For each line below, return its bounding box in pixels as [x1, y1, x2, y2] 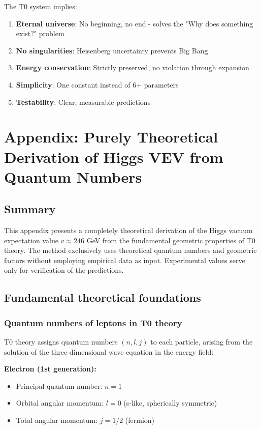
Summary [4, 201, 56, 217]
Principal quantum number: [16, 380, 103, 391]
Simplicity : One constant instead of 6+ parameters [16, 79, 179, 90]
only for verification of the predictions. [4, 265, 124, 275]
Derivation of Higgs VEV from [4, 146, 223, 167]
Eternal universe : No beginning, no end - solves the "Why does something [16, 18, 253, 28]
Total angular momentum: [16, 415, 98, 425]
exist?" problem [16, 28, 64, 39]
